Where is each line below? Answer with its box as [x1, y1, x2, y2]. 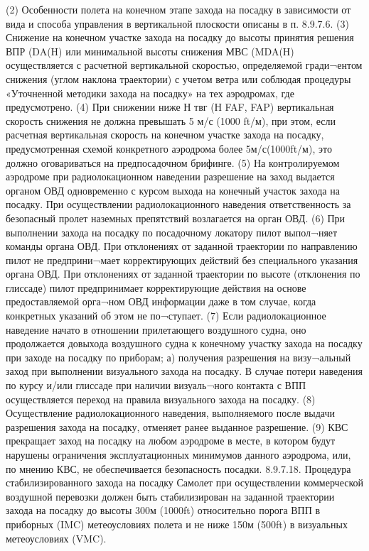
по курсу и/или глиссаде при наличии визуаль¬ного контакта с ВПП [6, 378, 306, 393]
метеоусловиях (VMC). [6, 530, 107, 545]
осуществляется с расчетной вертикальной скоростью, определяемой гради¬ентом [6, 58, 363, 72]
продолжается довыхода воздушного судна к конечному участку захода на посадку [6, 336, 363, 351]
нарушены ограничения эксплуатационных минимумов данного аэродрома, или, [6, 447, 351, 462]
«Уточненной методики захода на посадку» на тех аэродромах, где [6, 85, 294, 100]
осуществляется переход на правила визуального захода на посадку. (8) [6, 391, 316, 406]
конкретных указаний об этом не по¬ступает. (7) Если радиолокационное [6, 308, 326, 323]
